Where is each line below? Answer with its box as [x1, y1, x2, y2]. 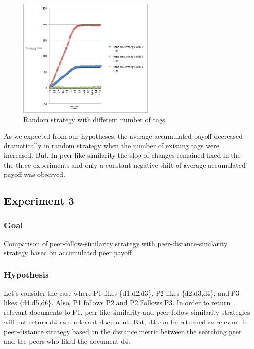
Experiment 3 [4, 193, 74, 208]
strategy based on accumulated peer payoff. [4, 248, 134, 258]
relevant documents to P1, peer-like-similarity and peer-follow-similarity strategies [4, 307, 250, 317]
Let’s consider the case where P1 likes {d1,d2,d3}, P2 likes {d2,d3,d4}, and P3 [4, 288, 240, 298]
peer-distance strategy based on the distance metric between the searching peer [4, 326, 242, 336]
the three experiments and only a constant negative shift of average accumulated [4, 159, 246, 170]
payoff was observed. [4, 169, 66, 179]
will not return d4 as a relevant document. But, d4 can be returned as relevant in [4, 317, 248, 327]
